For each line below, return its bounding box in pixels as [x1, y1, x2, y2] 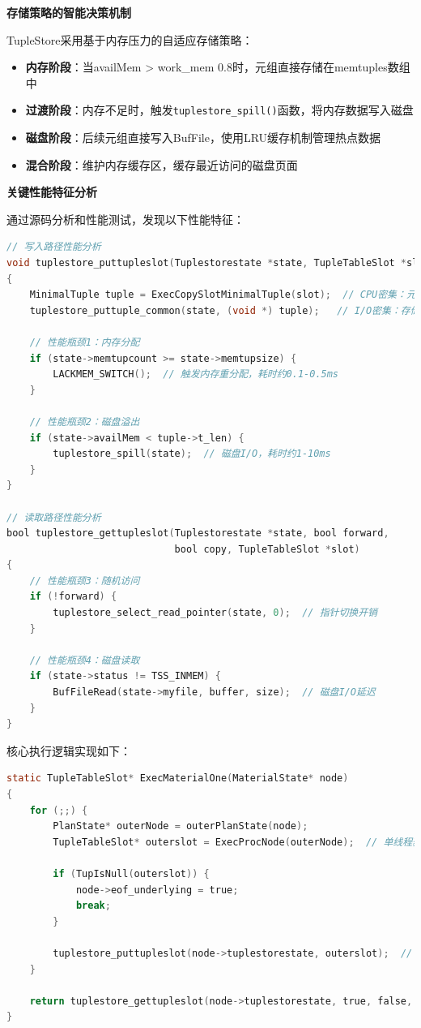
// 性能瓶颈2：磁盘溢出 [29, 415, 140, 428]
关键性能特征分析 [6, 183, 97, 200]
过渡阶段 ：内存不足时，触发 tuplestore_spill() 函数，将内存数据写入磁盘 [25, 101, 414, 118]
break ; [75, 900, 111, 912]
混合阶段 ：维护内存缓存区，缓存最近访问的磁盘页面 [25, 156, 298, 173]
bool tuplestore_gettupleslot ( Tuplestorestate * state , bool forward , [6, 527, 389, 540]
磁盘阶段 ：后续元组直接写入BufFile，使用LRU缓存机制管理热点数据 [25, 129, 381, 146]
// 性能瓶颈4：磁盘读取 [29, 654, 140, 666]
